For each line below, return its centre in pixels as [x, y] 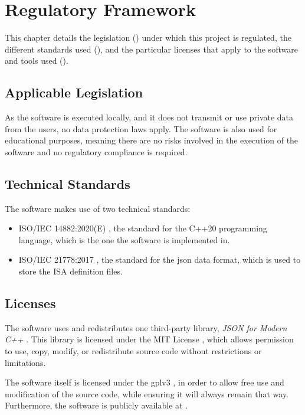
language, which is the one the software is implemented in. [124, 239]
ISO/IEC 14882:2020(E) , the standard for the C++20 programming [143, 228]
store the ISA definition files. [70, 271]
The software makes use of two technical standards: [98, 208]
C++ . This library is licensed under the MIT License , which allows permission [149, 339]
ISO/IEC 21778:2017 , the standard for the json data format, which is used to [160, 259]
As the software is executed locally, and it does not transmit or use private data [149, 117]
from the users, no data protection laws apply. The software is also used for [141, 128]
